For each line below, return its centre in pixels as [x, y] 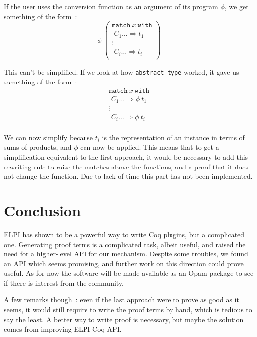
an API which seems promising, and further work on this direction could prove [124, 263]
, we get [236, 6]
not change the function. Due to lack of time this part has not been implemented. [128, 176]
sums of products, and [38, 147]
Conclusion [43, 210]
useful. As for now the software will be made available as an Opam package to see [129, 273]
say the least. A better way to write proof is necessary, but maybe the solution [124, 319]
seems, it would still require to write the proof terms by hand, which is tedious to [128, 309]
